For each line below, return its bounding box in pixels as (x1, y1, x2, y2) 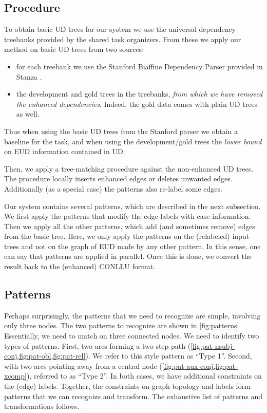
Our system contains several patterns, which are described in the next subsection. (4, 200, 261, 211)
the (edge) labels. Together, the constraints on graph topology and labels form (4, 381, 251, 391)
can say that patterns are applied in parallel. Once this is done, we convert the (4, 251, 252, 261)
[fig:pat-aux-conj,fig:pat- (162, 360, 238, 371)
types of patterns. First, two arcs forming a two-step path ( (4, 340, 191, 351)
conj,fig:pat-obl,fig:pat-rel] (4, 350, 86, 361)
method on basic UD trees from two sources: (4, 44, 144, 54)
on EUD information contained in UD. (4, 146, 125, 157)
